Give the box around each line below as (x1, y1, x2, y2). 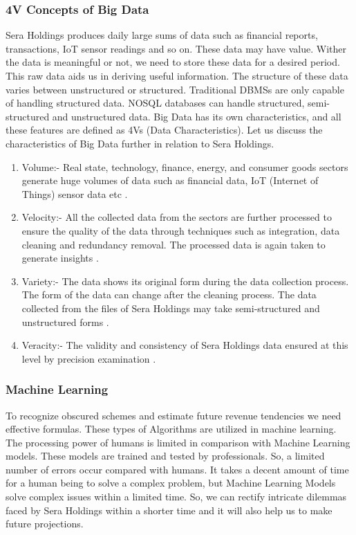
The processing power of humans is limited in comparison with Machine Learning (6, 435, 350, 449)
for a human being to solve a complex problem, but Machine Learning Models (6, 475, 336, 490)
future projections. (6, 516, 84, 531)
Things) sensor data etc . (21, 186, 128, 201)
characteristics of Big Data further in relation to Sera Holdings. (6, 136, 274, 150)
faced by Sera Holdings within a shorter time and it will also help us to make (6, 502, 332, 517)
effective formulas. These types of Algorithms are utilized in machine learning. (6, 421, 337, 436)
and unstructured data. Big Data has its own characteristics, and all (52, 109, 341, 123)
